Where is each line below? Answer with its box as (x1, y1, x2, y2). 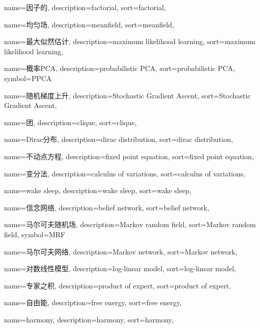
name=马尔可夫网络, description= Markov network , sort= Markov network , (4, 246, 238, 257)
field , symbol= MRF (4, 229, 65, 239)
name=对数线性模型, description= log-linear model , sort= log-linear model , (4, 263, 236, 274)
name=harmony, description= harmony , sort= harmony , (4, 314, 174, 324)
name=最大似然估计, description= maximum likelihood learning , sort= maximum (4, 36, 255, 47)
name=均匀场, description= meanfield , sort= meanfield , (4, 19, 174, 29)
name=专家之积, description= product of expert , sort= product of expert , (4, 280, 231, 290)
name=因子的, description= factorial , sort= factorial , (4, 2, 166, 12)
